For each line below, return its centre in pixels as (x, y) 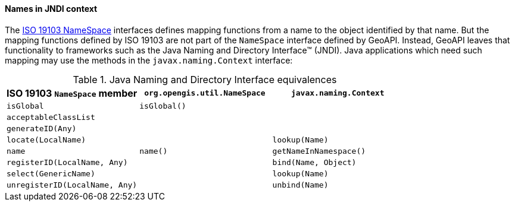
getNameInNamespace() (319, 151)
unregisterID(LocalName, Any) (72, 185)
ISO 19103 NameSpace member (72, 93)
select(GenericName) (51, 173)
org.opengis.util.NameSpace (205, 93)
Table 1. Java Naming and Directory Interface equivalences (205, 79)
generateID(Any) (42, 128)
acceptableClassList (51, 117)
